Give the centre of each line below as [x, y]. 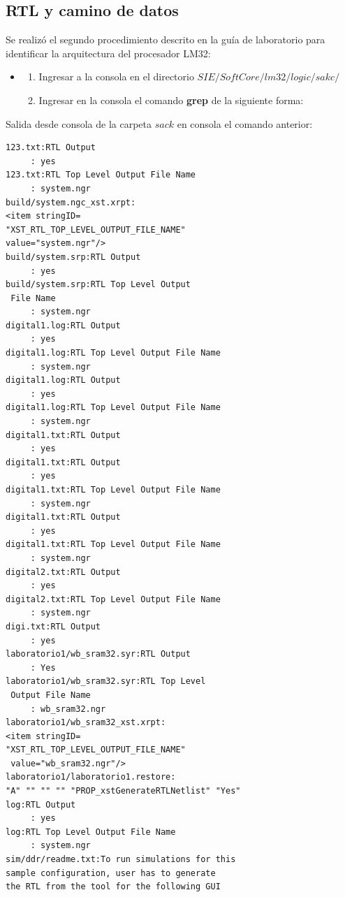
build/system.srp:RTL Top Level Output [98, 285]
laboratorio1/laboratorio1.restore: [91, 777]
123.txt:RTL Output [51, 148]
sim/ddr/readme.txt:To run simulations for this [121, 860]
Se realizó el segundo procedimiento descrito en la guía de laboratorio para [166, 39]
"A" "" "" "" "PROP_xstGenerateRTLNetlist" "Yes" [123, 791]
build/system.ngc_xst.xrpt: [71, 202]
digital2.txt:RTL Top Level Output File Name [113, 599]
